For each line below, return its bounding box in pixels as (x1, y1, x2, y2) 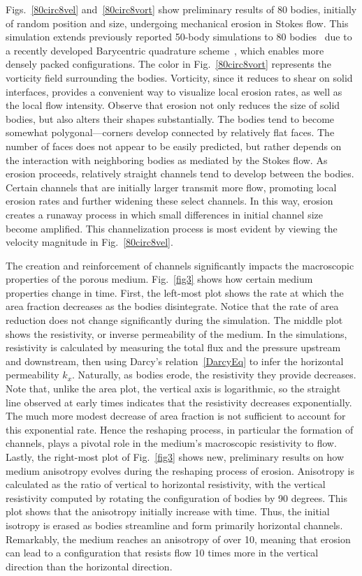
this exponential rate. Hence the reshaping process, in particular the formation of (6, 422, 354, 436)
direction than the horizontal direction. (6, 559, 173, 573)
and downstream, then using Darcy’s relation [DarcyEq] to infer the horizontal (6, 353, 344, 368)
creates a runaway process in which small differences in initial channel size (6, 207, 324, 221)
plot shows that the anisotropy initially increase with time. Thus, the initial (6, 504, 330, 519)
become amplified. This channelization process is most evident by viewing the (6, 221, 338, 235)
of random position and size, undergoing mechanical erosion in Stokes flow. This (6, 15, 349, 30)
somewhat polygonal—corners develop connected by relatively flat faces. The (6, 125, 335, 140)
